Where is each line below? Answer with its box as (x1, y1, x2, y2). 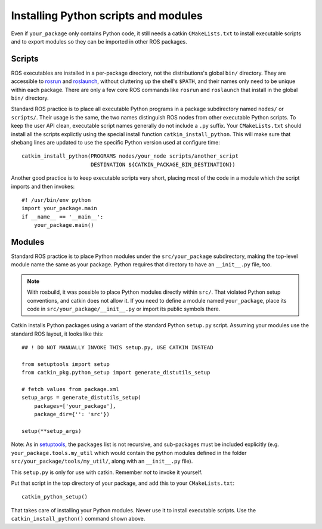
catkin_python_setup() (21, 493, 88, 500)
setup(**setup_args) (21, 427, 82, 435)
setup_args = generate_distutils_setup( (21, 394, 141, 401)
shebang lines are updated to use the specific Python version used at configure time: (11, 139, 220, 146)
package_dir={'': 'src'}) (33, 411, 110, 418)
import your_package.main (21, 205, 98, 212)
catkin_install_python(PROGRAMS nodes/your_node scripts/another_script (21, 153, 239, 159)
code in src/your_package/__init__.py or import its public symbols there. (27, 305, 221, 312)
